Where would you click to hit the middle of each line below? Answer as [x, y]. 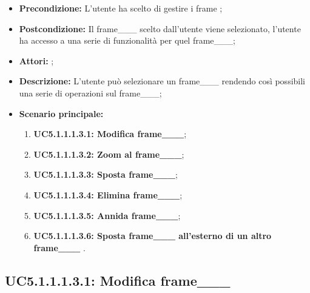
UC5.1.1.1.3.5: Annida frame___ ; [107, 215]
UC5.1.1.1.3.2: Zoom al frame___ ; [109, 154]
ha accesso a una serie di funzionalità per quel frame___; [127, 40]
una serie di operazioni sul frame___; [90, 93]
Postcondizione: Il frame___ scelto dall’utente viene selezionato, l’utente [160, 28]
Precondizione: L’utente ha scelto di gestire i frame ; [121, 8]
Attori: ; [36, 60]
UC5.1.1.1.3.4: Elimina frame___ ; [108, 194]
